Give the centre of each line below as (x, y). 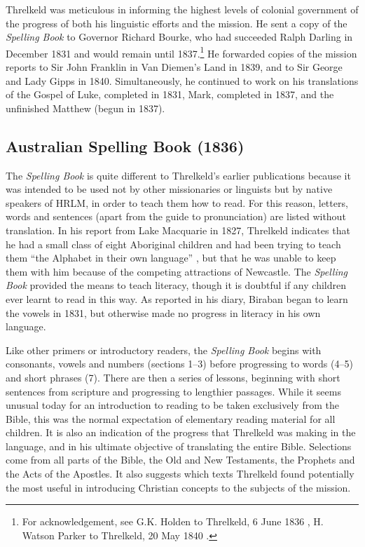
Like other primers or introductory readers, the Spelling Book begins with (164, 350)
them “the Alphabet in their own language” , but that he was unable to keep (171, 258)
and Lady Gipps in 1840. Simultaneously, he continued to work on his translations (182, 80)
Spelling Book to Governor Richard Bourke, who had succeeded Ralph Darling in (179, 37)
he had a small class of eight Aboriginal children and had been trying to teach (173, 244)
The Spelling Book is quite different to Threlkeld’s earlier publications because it (178, 175)
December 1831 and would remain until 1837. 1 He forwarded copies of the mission (181, 52)
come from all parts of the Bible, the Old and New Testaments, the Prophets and (180, 460)
